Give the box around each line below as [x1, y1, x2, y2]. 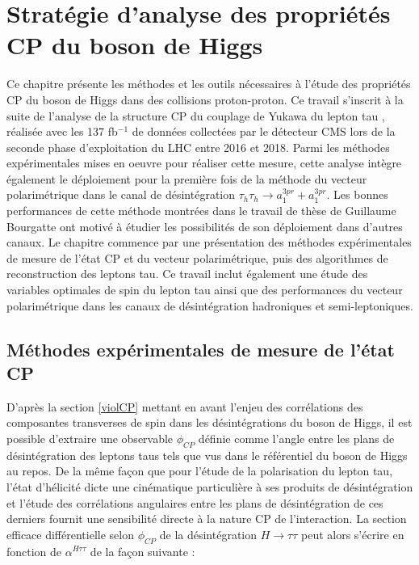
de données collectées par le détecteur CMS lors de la [132, 123, 396, 140]
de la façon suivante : [90, 542, 195, 559]
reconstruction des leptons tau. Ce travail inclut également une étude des [6, 265, 368, 282]
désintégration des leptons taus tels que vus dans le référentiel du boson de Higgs [6, 446, 408, 463]
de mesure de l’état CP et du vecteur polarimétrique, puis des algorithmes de [6, 249, 388, 266]
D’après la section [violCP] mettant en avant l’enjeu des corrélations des [6, 398, 363, 415]
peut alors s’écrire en [300, 525, 404, 542]
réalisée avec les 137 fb [6, 123, 118, 140]
